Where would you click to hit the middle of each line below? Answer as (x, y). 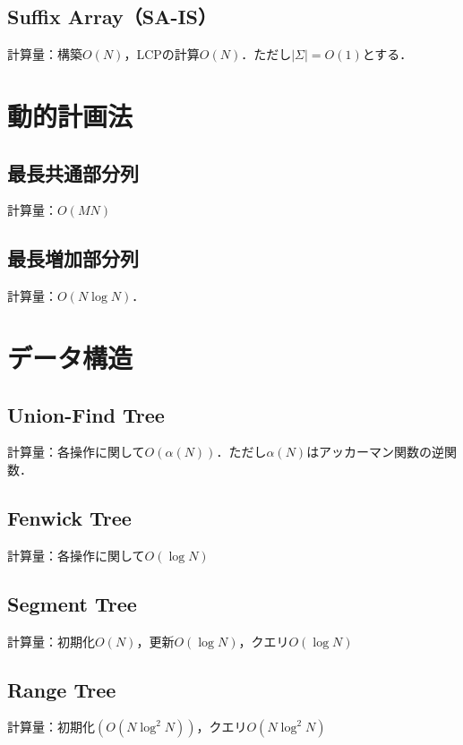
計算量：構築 (45, 54)
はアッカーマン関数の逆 (376, 452)
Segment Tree (72, 603)
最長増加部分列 (73, 258)
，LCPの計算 (162, 54)
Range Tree (62, 689)
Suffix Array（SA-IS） (112, 17)
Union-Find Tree (86, 414)
